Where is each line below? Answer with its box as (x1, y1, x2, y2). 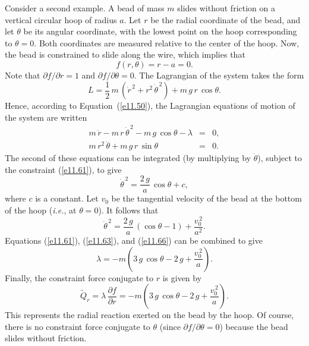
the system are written (5, 111, 87, 123)
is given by (162, 271, 202, 284)
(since (159, 320, 181, 332)
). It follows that (98, 204, 159, 216)
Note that (5, 68, 40, 81)
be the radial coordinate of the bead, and (150, 13, 301, 26)
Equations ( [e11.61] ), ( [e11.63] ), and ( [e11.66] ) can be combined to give (5, 234, 263, 246)
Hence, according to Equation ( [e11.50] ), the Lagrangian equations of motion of (5, 99, 295, 112)
